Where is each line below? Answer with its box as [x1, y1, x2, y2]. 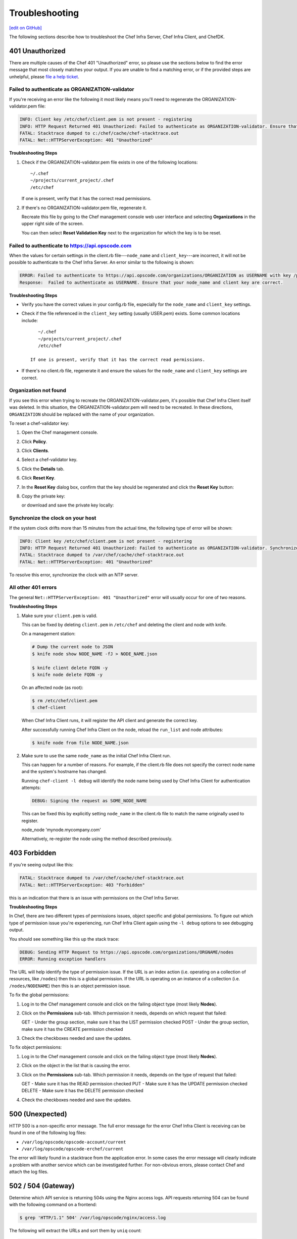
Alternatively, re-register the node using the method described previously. [21, 836, 173, 842]
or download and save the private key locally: [21, 502, 114, 508]
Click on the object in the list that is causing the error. [21, 1063, 131, 1069]
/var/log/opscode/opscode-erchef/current [21, 1146, 124, 1152]
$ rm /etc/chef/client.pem [32, 698, 98, 703]
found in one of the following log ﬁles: [9, 1130, 87, 1136]
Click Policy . [21, 439, 48, 445]
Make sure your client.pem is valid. [21, 613, 98, 619]
